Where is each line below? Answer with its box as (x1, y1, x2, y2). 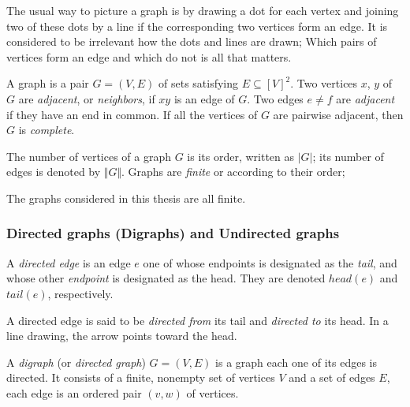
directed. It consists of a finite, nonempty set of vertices (6, 369, 275, 386)
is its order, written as (187, 147, 295, 164)
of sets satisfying (158, 75, 239, 91)
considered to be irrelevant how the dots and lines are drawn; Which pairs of (6, 33, 377, 50)
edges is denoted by (6, 163, 101, 180)
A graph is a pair (6, 75, 89, 91)
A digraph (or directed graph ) (6, 353, 146, 370)
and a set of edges (289, 369, 375, 386)
